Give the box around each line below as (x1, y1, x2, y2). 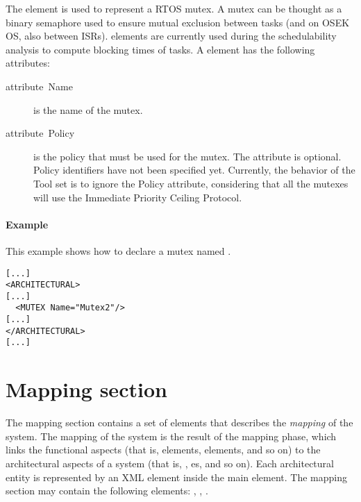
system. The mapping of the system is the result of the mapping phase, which (6, 428, 337, 443)
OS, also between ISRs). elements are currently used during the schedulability (6, 28, 337, 43)
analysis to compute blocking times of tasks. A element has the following (6, 42, 315, 56)
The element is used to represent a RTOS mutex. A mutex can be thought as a (6, 1, 342, 15)
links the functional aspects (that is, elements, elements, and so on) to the (6, 442, 321, 457)
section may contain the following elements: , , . (6, 483, 208, 498)
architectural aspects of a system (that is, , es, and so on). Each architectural (6, 456, 334, 471)
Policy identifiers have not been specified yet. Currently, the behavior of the (33, 162, 355, 177)
